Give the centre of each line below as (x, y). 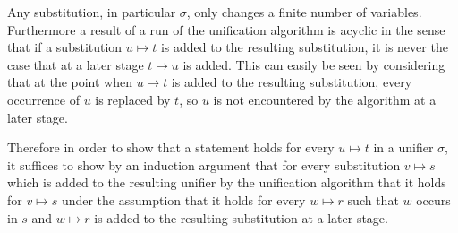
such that (373, 199)
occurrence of (43, 99)
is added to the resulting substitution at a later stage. (241, 217)
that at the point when (70, 82)
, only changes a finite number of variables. (304, 12)
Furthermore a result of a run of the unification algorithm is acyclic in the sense (226, 29)
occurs (433, 199)
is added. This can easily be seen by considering (314, 64)
